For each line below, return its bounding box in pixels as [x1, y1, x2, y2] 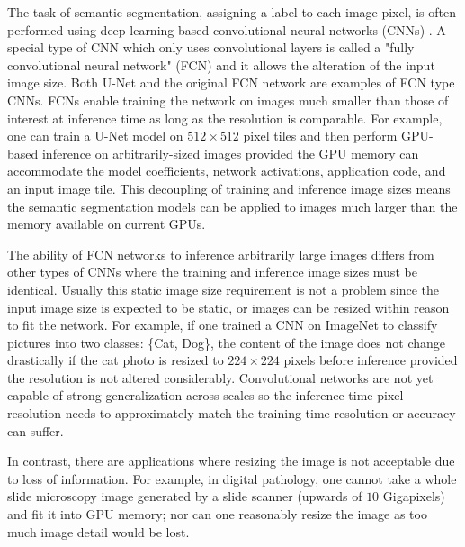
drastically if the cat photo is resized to [7, 351, 224, 369]
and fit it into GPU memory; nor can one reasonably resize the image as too [7, 505, 427, 524]
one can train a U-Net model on [7, 126, 183, 145]
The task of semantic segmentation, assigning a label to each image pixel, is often [7, 3, 456, 21]
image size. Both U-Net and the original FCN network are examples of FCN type [7, 73, 455, 92]
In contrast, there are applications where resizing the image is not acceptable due [7, 451, 455, 470]
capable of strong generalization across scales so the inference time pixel [7, 386, 404, 405]
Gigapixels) [382, 487, 445, 506]
